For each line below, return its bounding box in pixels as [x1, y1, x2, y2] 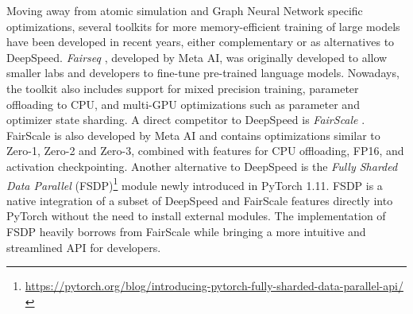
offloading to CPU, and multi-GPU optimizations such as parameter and [6, 95, 360, 112]
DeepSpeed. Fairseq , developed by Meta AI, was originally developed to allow [6, 48, 388, 65]
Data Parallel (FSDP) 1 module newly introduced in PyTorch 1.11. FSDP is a [6, 174, 383, 193]
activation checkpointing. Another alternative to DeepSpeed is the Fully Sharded [6, 157, 398, 174]
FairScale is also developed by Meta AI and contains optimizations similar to [6, 126, 380, 143]
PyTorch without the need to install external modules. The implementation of [6, 207, 386, 224]
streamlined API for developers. [6, 238, 161, 255]
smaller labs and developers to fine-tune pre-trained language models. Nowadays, [6, 64, 399, 81]
